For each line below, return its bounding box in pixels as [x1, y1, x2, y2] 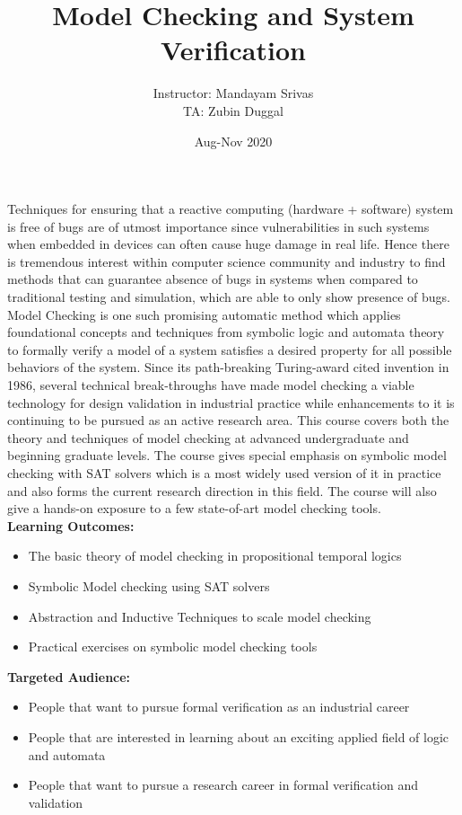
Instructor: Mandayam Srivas [153, 84, 314, 102]
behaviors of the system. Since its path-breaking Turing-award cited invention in [7, 358, 449, 376]
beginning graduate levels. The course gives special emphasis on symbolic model [7, 446, 447, 465]
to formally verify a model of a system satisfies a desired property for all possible [7, 340, 452, 359]
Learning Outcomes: [7, 516, 135, 535]
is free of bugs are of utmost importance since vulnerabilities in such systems [7, 217, 430, 235]
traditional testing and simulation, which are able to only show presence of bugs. [7, 288, 451, 306]
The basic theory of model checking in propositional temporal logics [28, 546, 402, 565]
